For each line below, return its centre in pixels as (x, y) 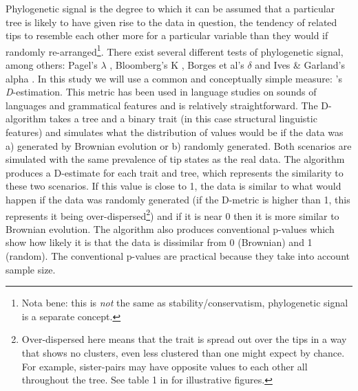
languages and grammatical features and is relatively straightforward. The (162, 105)
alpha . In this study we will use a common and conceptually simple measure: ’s (174, 78)
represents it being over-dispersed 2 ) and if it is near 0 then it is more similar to (172, 214)
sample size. (31, 269)
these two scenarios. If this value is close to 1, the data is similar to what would (173, 186)
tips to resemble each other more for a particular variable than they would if (167, 35)
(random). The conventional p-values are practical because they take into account (178, 256)
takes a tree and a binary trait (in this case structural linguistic (183, 119)
